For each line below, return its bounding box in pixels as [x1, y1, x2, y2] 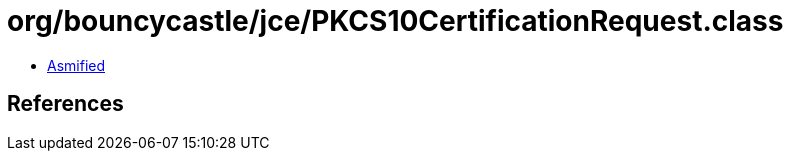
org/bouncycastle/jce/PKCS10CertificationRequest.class [7, 4, 784, 38]
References [7, 91, 124, 117]
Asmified [47, 56, 106, 74]
